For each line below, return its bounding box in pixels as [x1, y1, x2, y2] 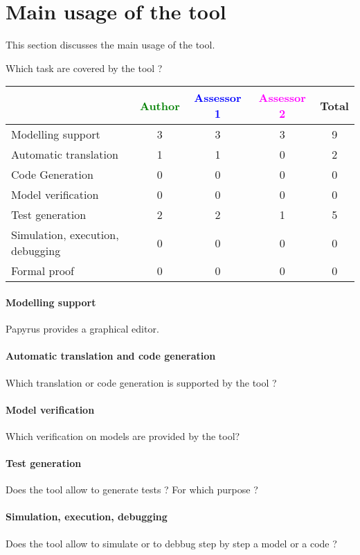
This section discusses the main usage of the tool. [6, 37, 215, 52]
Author [139, 97, 180, 114]
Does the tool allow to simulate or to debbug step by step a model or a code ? [6, 536, 337, 550]
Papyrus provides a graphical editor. [6, 321, 159, 336]
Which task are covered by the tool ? [6, 60, 163, 75]
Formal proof [11, 263, 75, 279]
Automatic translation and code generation [6, 349, 216, 363]
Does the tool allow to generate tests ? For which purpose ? [6, 482, 258, 497]
